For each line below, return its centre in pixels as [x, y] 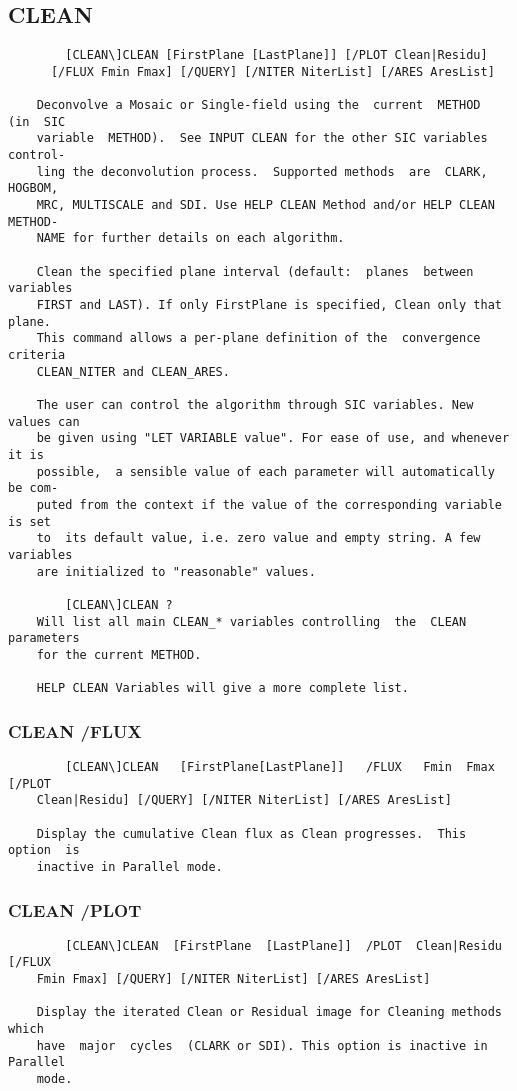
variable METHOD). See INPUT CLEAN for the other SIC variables [262, 138]
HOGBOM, [33, 188]
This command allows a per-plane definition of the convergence [258, 338]
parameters [44, 638]
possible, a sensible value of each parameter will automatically [265, 471]
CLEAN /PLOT [75, 909]
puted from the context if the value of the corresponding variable [269, 504]
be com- [33, 488]
